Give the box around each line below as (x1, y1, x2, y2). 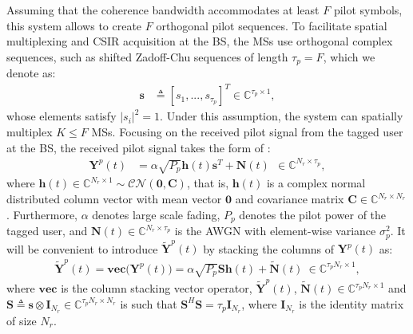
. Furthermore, (6, 206, 77, 222)
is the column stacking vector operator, (61, 280, 252, 297)
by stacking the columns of (203, 240, 335, 257)
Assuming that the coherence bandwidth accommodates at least (6, 2, 320, 18)
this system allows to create (6, 17, 142, 33)
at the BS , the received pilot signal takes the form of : (6, 139, 271, 155)
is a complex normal (266, 175, 366, 191)
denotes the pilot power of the (239, 206, 387, 222)
